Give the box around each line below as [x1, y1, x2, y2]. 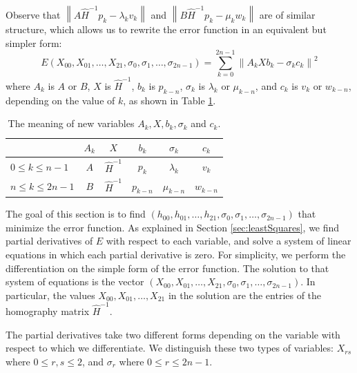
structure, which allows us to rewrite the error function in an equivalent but [6, 22, 327, 36]
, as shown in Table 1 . [123, 93, 216, 107]
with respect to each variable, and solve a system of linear [106, 233, 351, 248]
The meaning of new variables [8, 116, 135, 131]
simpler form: [6, 35, 62, 50]
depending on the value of [6, 93, 115, 107]
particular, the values [6, 287, 95, 302]
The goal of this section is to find [6, 207, 146, 221]
